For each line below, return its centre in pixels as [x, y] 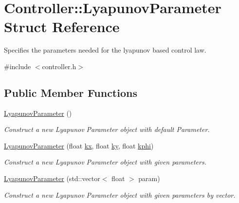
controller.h [59, 66]
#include [18, 66]
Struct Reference [62, 27]
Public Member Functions [71, 92]
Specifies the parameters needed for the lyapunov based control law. [105, 50]
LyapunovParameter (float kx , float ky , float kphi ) [79, 145]
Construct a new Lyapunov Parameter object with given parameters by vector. [120, 194]
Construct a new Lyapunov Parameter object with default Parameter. [107, 129]
